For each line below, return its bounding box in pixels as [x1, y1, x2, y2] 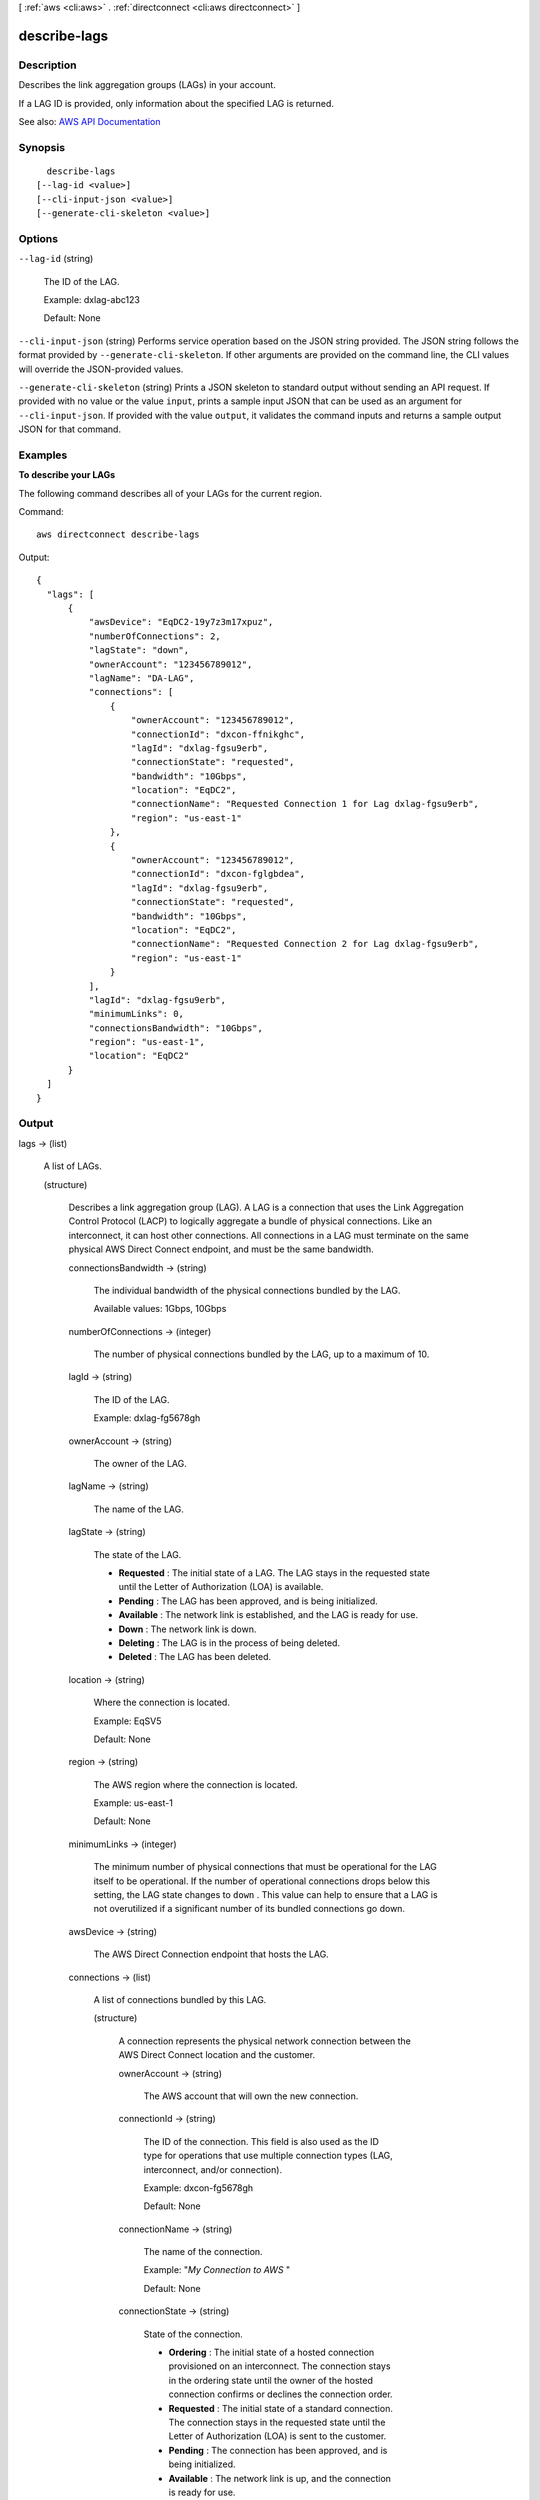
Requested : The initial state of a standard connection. [168, 2402, 394, 2414]
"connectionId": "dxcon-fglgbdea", [130, 868, 305, 880]
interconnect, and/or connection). [143, 2163, 283, 2175]
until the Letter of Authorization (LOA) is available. [118, 1581, 324, 1593]
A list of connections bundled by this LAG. [93, 1993, 267, 2005]
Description [18, 58, 77, 72]
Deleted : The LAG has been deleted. [118, 1651, 272, 1663]
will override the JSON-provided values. [18, 363, 184, 375]
